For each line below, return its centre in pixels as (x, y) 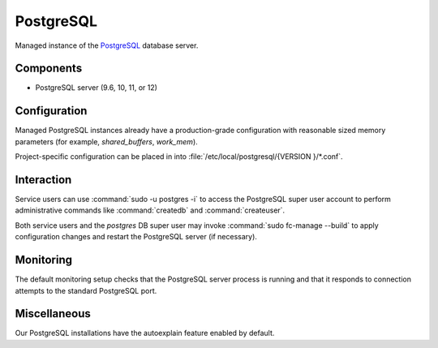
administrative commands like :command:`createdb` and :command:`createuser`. (150, 210)
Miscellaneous (53, 314)
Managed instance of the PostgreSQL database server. (107, 45)
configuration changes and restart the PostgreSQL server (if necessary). (136, 237)
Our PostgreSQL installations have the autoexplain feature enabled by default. (145, 333)
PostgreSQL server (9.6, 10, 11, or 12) (97, 88)
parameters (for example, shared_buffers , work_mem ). (106, 141)
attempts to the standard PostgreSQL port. (86, 290)
